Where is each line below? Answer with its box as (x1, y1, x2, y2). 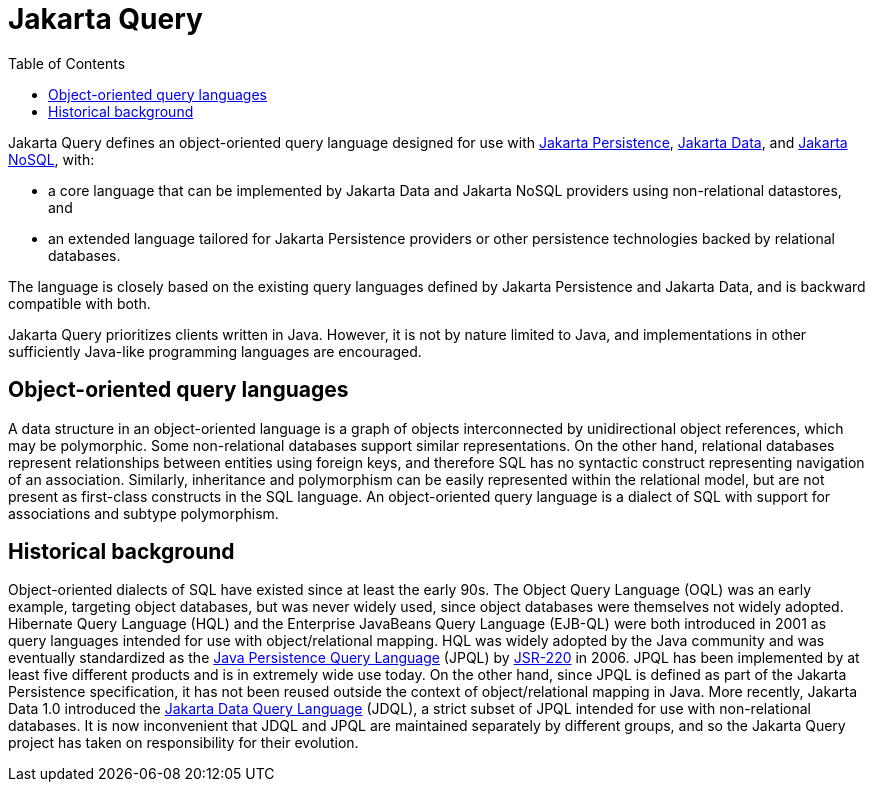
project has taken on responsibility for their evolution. (8, 734, 359, 752)
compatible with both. (8, 294, 151, 312)
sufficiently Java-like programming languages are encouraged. (8, 342, 422, 360)
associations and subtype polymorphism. (8, 504, 279, 522)
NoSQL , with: (8, 150, 95, 168)
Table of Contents (8, 54, 126, 72)
